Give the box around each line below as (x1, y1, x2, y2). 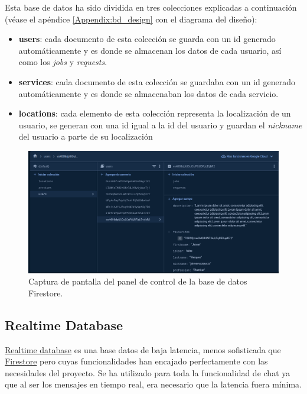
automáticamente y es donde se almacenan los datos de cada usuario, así (18, 44, 282, 56)
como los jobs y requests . (18, 56, 107, 68)
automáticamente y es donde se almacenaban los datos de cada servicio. (18, 87, 279, 99)
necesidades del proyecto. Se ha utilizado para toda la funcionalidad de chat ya (5, 366, 290, 379)
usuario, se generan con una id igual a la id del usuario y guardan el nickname (18, 118, 302, 131)
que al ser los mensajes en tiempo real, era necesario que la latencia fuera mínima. (5, 378, 302, 390)
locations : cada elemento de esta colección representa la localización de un (18, 107, 291, 120)
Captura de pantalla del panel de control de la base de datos (28, 275, 247, 288)
